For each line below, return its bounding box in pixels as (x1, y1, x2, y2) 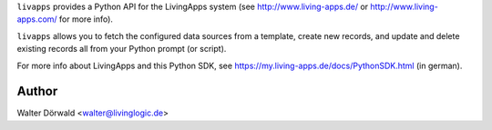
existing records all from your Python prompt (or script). (16, 44, 227, 55)
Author (16, 84, 58, 99)
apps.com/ (16, 14, 58, 25)
